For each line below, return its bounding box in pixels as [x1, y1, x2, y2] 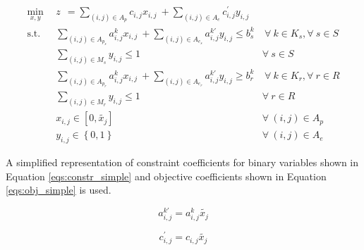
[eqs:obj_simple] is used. [6, 182, 111, 197]
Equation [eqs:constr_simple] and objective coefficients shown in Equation [6, 168, 327, 183]
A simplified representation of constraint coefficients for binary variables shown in [6, 155, 359, 170]
